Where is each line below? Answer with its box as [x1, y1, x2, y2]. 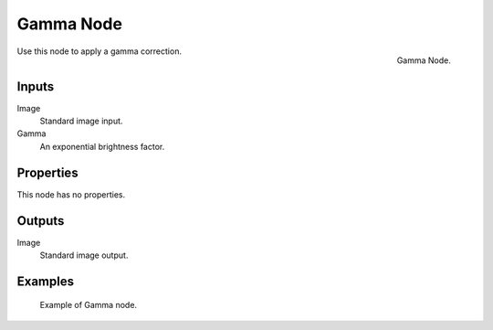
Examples [16, 273, 75, 289]
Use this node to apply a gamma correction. [16, 46, 183, 57]
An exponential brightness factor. [39, 141, 165, 152]
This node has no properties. [16, 188, 126, 200]
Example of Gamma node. [39, 300, 137, 311]
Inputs [16, 79, 55, 94]
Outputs [16, 213, 65, 229]
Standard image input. [39, 115, 123, 127]
